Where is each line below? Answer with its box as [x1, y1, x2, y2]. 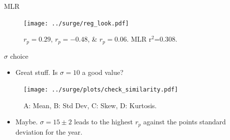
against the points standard [143, 117, 226, 127]
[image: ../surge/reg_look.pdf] [24, 20, 129, 27]
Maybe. [15, 117, 38, 127]
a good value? [82, 67, 124, 77]
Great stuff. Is [15, 67, 58, 77]
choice [10, 50, 28, 61]
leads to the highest [74, 117, 133, 127]
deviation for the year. [15, 126, 83, 137]
